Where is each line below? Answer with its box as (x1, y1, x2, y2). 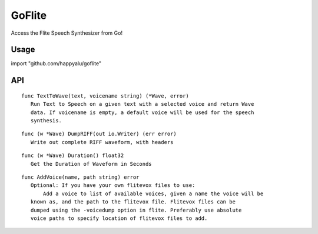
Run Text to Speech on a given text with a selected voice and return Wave (30, 101, 254, 108)
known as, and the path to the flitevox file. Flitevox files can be (30, 199, 236, 205)
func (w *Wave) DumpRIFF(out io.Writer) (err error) (21, 131, 177, 138)
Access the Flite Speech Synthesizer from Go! (11, 29, 123, 36)
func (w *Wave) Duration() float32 (21, 152, 124, 159)
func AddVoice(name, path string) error (21, 173, 140, 180)
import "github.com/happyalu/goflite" (11, 60, 102, 67)
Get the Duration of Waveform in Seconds (30, 161, 153, 167)
